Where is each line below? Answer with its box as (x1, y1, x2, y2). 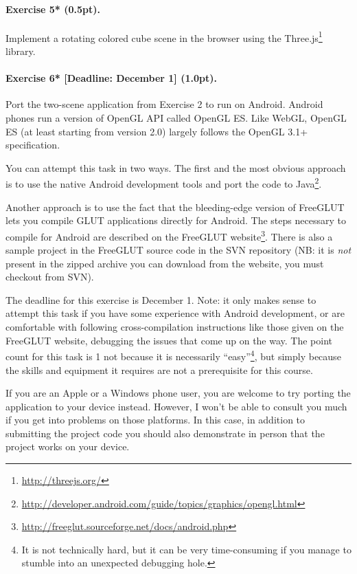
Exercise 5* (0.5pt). (5, 1, 101, 16)
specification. (5, 137, 60, 152)
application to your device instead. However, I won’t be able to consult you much (5, 399, 347, 413)
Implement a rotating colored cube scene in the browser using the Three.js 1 (5, 28, 323, 45)
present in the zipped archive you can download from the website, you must (5, 256, 324, 270)
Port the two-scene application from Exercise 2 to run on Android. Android (5, 97, 323, 111)
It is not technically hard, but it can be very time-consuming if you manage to (21, 542, 352, 556)
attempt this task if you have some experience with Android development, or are (5, 306, 345, 320)
